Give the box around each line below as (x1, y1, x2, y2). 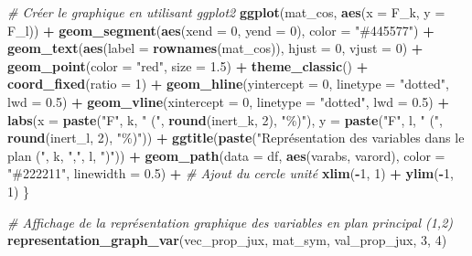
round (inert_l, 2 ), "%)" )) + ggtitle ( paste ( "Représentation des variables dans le (7, 128, 465, 147)
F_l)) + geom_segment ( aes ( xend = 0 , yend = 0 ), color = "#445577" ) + (7, 20, 434, 39)
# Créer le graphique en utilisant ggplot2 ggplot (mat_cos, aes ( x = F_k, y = (7, 3, 445, 21)
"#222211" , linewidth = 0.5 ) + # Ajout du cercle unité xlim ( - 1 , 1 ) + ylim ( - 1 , (7, 164, 455, 183)
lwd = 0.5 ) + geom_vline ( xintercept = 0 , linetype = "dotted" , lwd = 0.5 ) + (7, 91, 449, 111)
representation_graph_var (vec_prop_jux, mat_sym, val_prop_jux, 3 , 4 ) (7, 230, 447, 250)
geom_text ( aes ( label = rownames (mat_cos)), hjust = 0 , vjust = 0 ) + (7, 38, 424, 58)
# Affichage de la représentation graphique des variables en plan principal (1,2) (7, 212, 454, 231)
